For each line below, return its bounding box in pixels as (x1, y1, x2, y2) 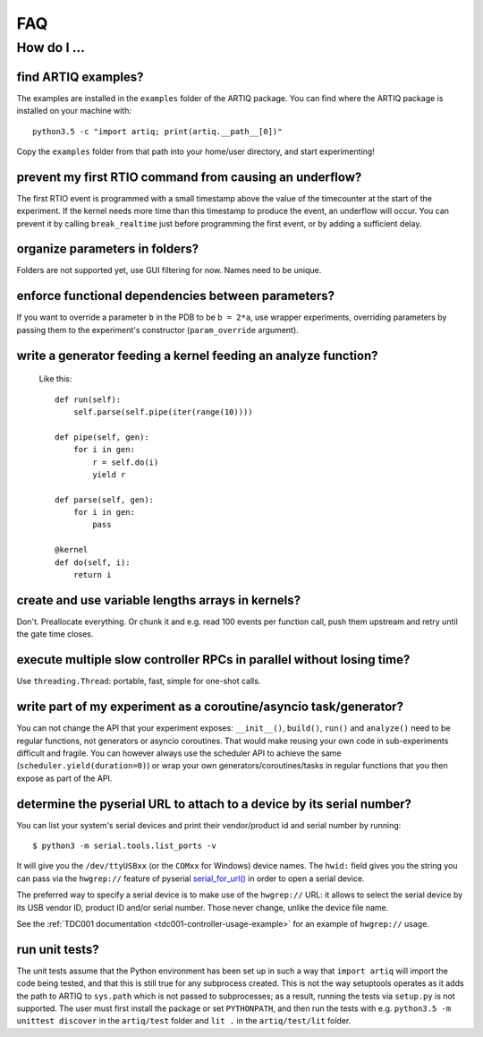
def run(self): (55, 394, 122, 405)
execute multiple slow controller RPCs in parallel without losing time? (16, 652, 411, 667)
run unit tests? (16, 941, 99, 957)
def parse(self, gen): (55, 494, 155, 505)
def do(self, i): (55, 557, 131, 568)
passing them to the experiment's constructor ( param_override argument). (16, 324, 299, 335)
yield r (92, 469, 126, 479)
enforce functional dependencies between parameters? (16, 288, 335, 304)
